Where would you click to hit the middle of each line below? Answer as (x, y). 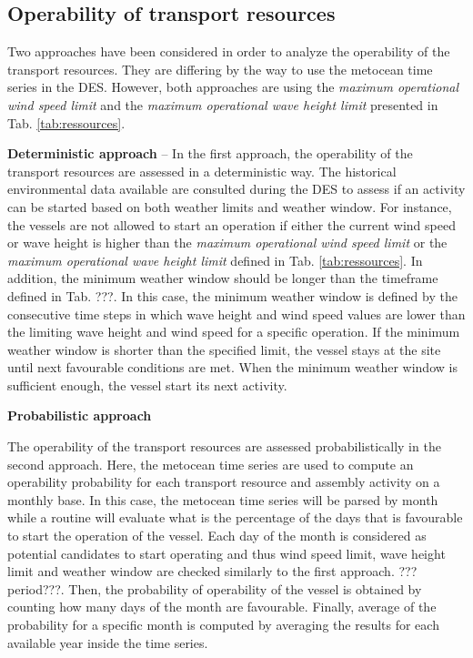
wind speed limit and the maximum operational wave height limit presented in (223, 104)
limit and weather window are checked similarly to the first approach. (201, 571)
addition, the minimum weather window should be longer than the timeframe (223, 278)
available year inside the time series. (108, 642)
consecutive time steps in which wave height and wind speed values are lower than (236, 314)
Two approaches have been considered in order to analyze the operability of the (229, 51)
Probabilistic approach (80, 415)
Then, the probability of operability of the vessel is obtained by (245, 588)
